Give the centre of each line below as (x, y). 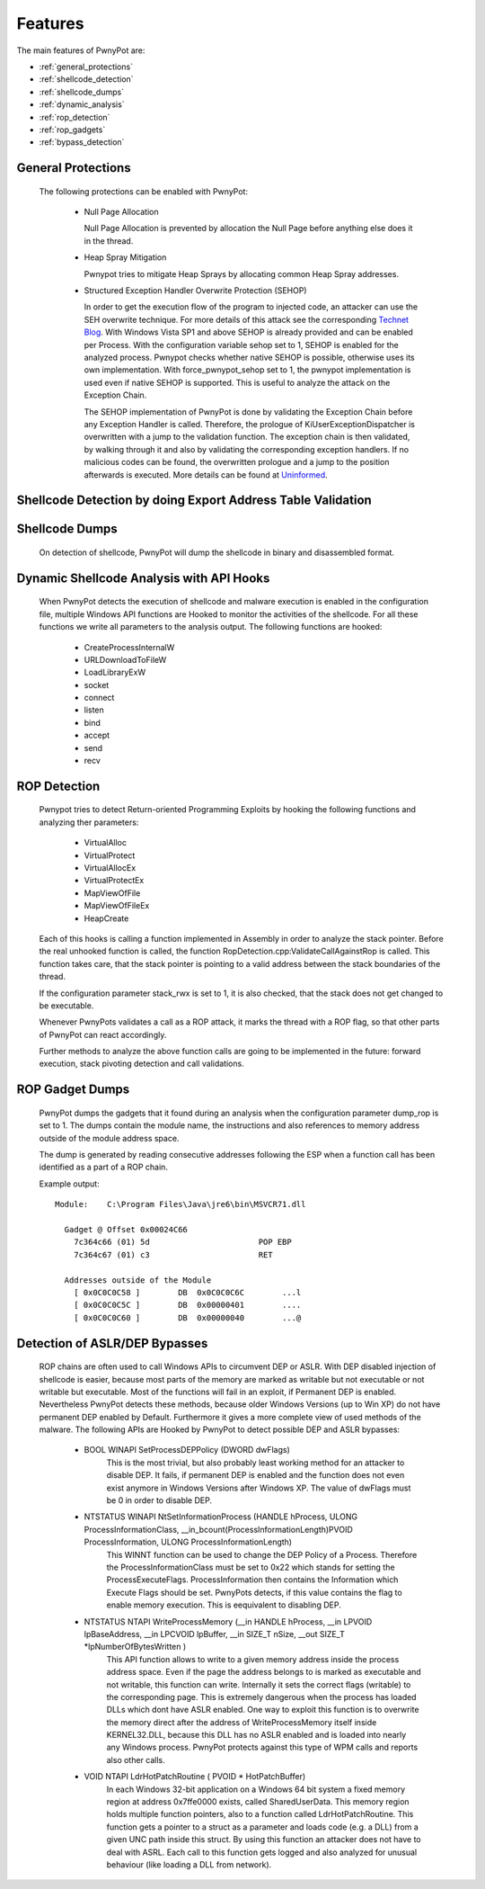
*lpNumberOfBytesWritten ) (135, 1647)
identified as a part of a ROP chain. (103, 1167)
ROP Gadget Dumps (73, 1090)
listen (94, 710)
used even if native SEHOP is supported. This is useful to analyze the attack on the (237, 382)
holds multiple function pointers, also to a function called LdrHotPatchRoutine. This (260, 1814)
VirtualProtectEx (114, 881)
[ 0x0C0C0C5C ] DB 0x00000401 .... (187, 1305)
